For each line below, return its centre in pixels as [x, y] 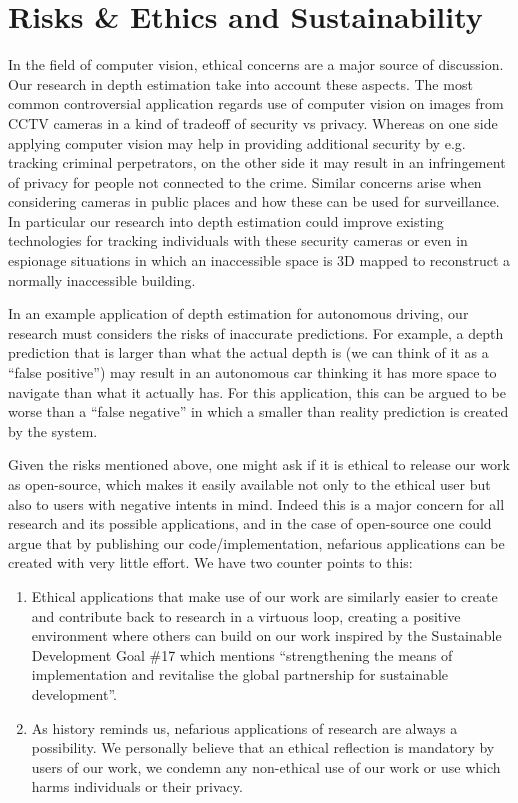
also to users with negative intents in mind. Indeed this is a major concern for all [256, 503]
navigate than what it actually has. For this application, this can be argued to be [257, 391]
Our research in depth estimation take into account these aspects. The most [240, 83]
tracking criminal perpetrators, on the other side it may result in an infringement [257, 162]
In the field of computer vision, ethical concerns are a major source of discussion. [256, 64]
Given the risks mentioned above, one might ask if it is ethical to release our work [259, 464]
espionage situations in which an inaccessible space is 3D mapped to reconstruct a [259, 260]
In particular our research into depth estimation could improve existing [226, 220]
